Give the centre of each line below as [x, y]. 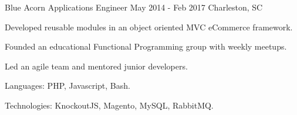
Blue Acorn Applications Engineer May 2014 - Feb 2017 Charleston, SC [134, 7]
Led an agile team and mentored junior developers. [96, 66]
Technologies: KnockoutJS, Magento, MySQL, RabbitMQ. [109, 105]
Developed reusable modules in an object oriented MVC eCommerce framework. [149, 27]
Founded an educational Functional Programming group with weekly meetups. [146, 46]
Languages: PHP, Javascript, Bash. [67, 86]
